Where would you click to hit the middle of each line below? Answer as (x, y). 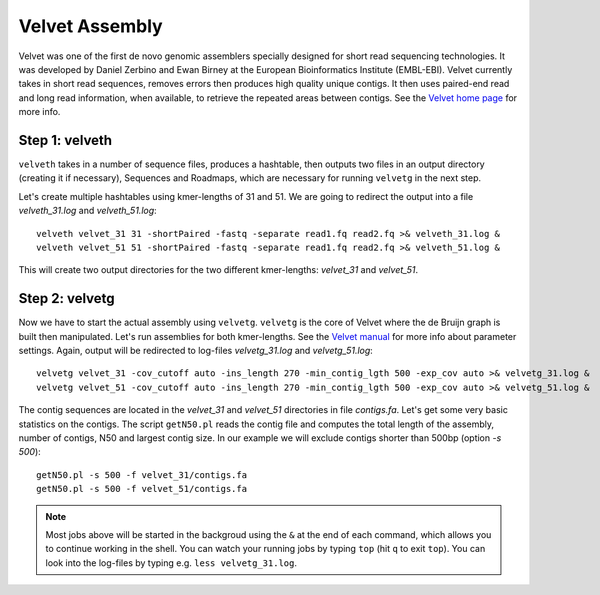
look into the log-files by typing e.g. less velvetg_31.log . (171, 562)
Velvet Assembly (91, 26)
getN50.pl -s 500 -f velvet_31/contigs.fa (142, 474)
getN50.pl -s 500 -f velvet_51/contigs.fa (142, 489)
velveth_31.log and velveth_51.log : (87, 211)
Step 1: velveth (65, 140)
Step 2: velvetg (66, 298)
